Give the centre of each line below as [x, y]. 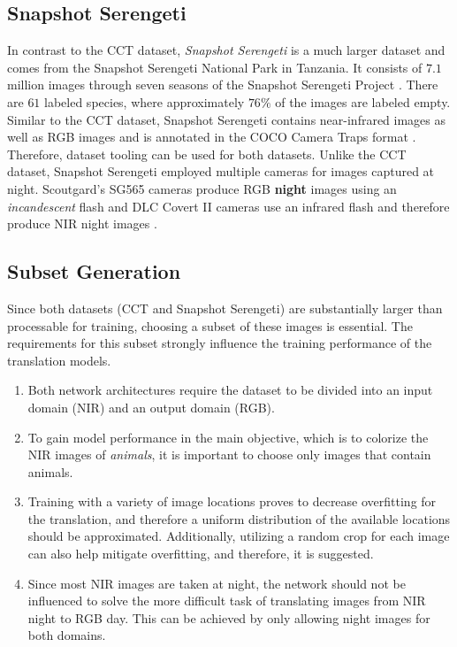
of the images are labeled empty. [363, 101]
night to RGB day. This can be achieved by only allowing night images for [229, 617]
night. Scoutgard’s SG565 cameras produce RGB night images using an [202, 188]
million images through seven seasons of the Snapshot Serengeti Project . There [223, 85]
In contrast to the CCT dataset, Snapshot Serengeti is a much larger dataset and [226, 50]
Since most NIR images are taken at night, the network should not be [217, 583]
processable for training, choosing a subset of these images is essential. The [210, 325]
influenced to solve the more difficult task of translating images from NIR [227, 601]
